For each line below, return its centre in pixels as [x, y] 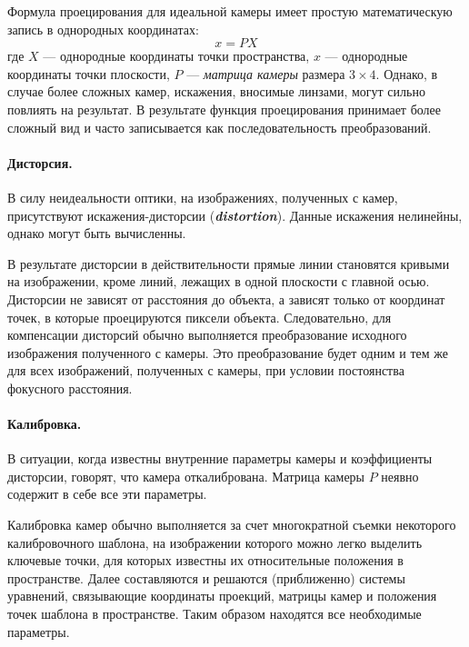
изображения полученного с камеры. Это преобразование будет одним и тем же [228, 352]
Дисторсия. [40, 162]
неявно [400, 476]
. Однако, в [407, 73]
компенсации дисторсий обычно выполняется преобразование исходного [207, 335]
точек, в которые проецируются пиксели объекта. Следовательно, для [200, 317]
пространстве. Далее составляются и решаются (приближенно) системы [206, 577]
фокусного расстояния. [70, 388]
